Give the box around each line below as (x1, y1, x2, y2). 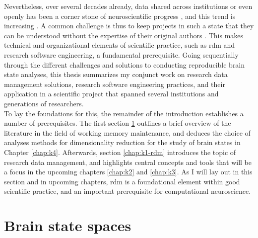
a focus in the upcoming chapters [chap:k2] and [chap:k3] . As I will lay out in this (4, 166, 253, 177)
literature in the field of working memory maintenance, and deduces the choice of (4, 127, 251, 138)
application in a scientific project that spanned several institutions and (4, 88, 219, 99)
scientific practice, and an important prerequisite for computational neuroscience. (4, 186, 251, 196)
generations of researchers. (4, 98, 84, 108)
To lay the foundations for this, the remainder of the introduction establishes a (4, 108, 244, 118)
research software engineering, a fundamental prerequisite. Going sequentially (4, 49, 239, 60)
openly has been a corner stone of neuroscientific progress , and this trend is (4, 10, 236, 21)
